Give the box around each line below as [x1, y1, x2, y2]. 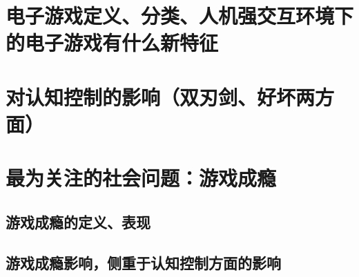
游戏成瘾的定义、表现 [6, 211, 151, 232]
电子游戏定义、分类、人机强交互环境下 [6, 1, 354, 30]
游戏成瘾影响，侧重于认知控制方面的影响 [6, 251, 281, 273]
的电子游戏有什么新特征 [6, 28, 219, 57]
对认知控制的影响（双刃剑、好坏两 [6, 82, 316, 111]
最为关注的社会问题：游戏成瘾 [6, 164, 277, 192]
